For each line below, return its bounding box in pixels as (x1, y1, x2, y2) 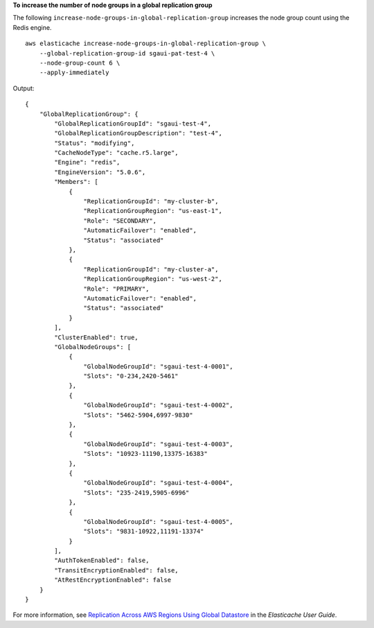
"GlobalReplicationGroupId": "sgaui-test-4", (54, 119, 211, 128)
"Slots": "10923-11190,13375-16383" (83, 450, 208, 458)
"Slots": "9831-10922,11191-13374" (83, 527, 204, 536)
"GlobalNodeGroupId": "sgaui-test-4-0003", (83, 440, 233, 448)
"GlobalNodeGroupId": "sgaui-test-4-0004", (83, 479, 233, 487)
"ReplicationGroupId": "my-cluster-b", (83, 198, 219, 205)
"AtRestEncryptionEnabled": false (54, 576, 172, 584)
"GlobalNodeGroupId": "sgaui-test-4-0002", (83, 401, 233, 409)
